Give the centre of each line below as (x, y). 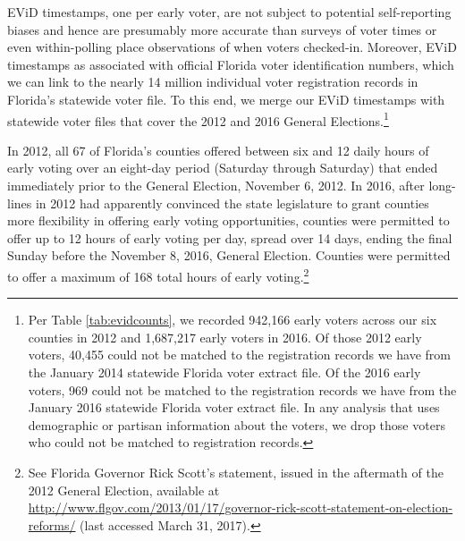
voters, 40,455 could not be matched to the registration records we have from (239, 355)
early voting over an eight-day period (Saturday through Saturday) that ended (223, 168)
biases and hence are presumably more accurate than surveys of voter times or (222, 29)
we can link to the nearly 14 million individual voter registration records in (213, 82)
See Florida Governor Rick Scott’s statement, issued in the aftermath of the (236, 472)
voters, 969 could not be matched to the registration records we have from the (242, 389)
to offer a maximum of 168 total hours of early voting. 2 (158, 275)
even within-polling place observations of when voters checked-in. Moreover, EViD (232, 47)
